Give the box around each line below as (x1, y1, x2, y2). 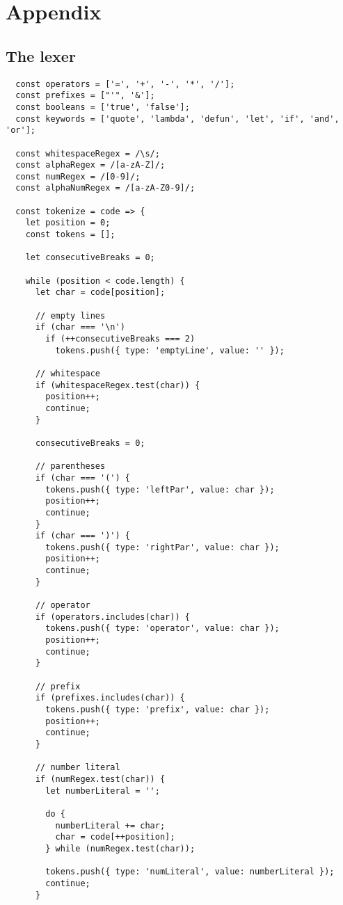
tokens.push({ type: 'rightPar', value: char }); (45, 542, 280, 552)
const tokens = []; (25, 230, 115, 240)
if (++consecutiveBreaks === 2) (45, 334, 196, 344)
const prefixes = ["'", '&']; (15, 90, 155, 101)
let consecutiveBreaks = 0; (25, 253, 155, 263)
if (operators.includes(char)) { (35, 611, 190, 622)
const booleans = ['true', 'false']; (15, 102, 190, 112)
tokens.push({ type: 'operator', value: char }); (45, 623, 280, 634)
